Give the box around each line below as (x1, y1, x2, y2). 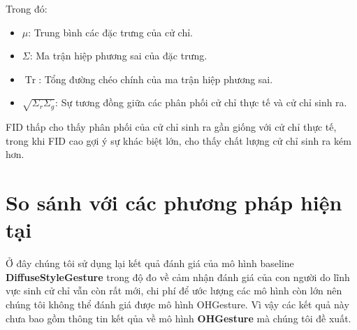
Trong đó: (6, 1, 48, 15)
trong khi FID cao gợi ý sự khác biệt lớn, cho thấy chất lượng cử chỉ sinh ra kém (6, 133, 351, 148)
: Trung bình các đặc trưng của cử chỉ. (28, 24, 194, 39)
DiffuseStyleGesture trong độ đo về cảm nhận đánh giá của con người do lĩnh (6, 269, 350, 284)
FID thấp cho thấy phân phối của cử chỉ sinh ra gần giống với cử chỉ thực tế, (6, 120, 337, 134)
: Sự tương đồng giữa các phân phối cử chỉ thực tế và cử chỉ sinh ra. (55, 95, 347, 110)
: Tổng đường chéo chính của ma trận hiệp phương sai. (38, 71, 273, 86)
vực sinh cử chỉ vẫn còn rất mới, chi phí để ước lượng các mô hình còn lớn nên (6, 283, 342, 298)
